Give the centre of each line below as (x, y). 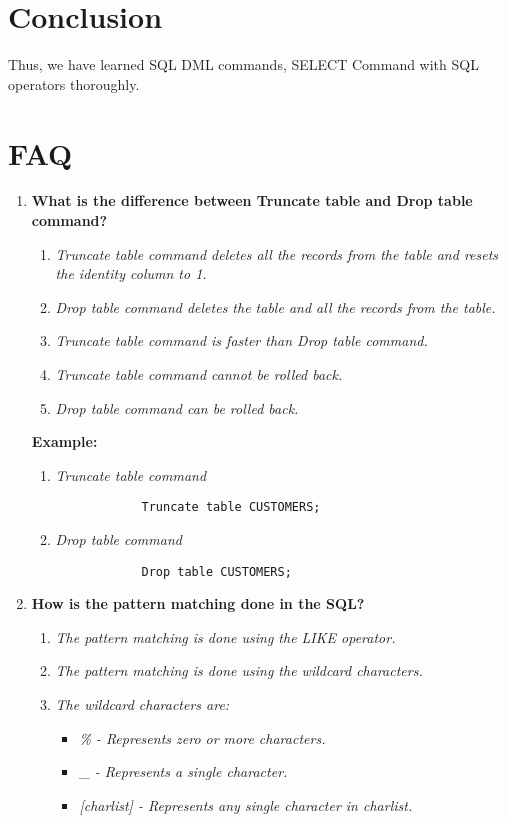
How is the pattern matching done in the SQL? (198, 603)
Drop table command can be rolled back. (177, 407)
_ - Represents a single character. (183, 771)
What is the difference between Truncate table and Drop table (252, 200)
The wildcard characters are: (142, 704)
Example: (64, 441)
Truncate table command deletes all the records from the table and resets (277, 253)
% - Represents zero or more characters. (202, 737)
